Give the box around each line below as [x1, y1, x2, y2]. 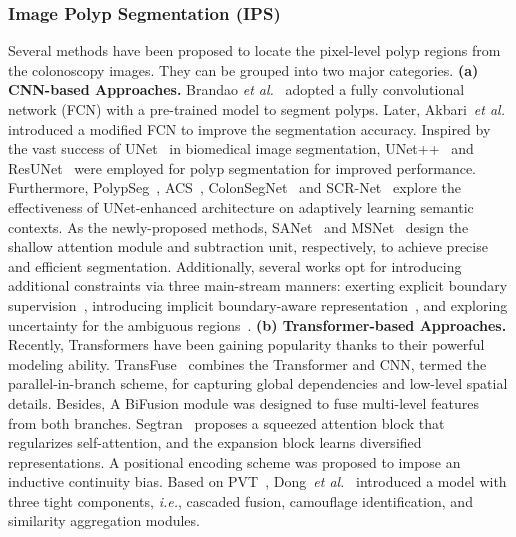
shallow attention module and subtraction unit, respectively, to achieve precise [8, 236, 488, 257]
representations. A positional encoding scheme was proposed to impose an [8, 451, 461, 472]
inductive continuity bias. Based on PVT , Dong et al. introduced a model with [8, 471, 507, 492]
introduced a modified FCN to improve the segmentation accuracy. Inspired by [8, 118, 491, 139]
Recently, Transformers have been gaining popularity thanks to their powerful [8, 334, 485, 355]
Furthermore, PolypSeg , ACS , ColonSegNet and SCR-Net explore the [8, 177, 462, 198]
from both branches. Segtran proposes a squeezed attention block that [8, 412, 445, 433]
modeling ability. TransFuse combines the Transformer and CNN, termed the [8, 353, 487, 374]
